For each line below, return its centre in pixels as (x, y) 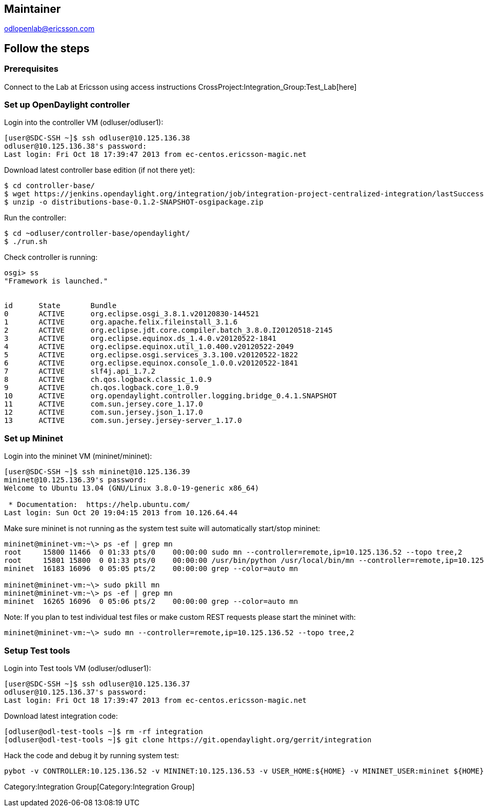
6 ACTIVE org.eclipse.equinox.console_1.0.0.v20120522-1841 (151, 363)
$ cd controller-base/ (50, 186)
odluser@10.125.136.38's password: (76, 146)
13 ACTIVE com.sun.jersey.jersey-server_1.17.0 (123, 421)
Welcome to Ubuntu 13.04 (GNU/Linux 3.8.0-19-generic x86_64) (132, 488)
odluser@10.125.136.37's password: (76, 692)
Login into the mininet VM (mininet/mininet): (78, 456)
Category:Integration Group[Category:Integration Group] (99, 786)
